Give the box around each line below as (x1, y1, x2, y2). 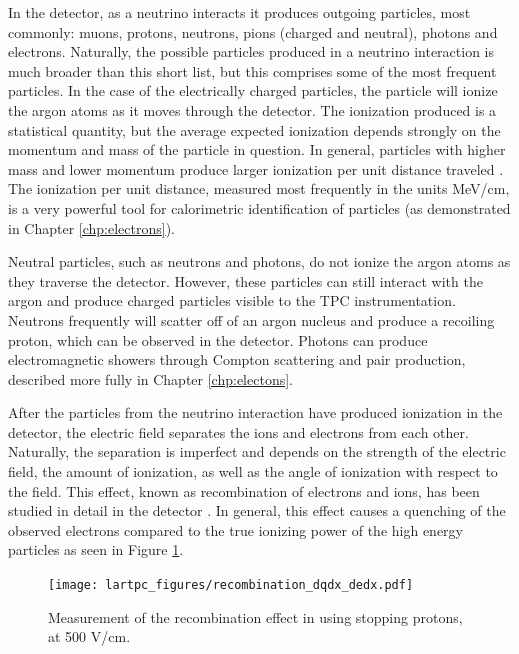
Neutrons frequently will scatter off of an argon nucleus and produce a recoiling (8, 309, 495, 330)
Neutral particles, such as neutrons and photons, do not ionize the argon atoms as (8, 251, 511, 272)
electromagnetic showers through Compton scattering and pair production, (8, 349, 466, 370)
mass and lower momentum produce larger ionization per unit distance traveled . (8, 158, 504, 179)
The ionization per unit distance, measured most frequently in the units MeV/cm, (8, 178, 510, 199)
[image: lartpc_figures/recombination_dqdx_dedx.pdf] (48, 578, 414, 593)
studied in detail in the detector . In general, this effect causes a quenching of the (8, 500, 506, 521)
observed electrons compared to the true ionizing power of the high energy (8, 519, 463, 540)
